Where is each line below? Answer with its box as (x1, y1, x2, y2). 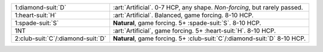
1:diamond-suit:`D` (14, 4, 67, 11)
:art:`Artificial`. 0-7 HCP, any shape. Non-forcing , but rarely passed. (112, 4, 303, 11)
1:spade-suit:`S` (14, 19, 59, 27)
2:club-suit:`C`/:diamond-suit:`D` (14, 34, 107, 43)
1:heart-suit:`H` (14, 11, 57, 19)
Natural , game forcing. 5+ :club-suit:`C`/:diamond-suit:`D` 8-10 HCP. (112, 34, 306, 43)
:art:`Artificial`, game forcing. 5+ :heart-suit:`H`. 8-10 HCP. (112, 27, 276, 35)
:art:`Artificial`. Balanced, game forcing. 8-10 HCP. (112, 11, 254, 19)
